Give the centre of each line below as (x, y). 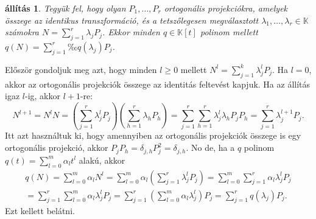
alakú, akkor (102, 160)
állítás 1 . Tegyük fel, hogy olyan (65, 8)
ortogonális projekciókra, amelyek (226, 8)
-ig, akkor (42, 96)
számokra (22, 32)
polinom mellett (229, 32)
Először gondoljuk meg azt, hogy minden (81, 69)
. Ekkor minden (131, 32)
